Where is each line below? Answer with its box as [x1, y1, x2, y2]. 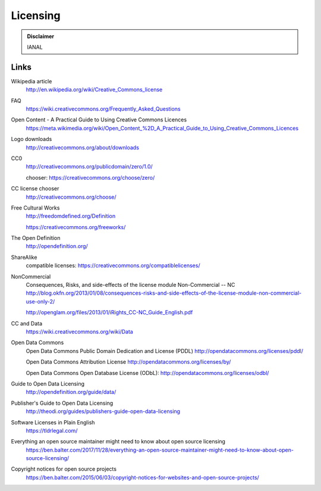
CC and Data [11, 320, 43, 327]
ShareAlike [11, 254, 37, 261]
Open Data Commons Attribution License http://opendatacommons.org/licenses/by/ [26, 358, 231, 365]
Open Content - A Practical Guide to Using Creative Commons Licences [11, 116, 187, 123]
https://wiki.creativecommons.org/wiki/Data [26, 328, 133, 335]
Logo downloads [11, 136, 52, 143]
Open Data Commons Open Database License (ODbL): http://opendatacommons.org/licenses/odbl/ [26, 369, 269, 376]
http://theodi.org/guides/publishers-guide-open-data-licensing [26, 408, 181, 415]
